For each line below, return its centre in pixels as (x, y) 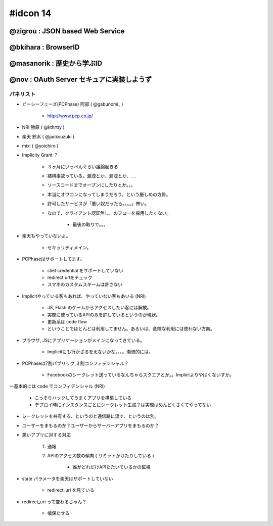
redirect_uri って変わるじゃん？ (54, 501)
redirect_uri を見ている (71, 490)
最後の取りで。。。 (90, 224)
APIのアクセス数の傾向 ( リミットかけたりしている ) (101, 456)
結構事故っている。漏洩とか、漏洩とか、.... (92, 176)
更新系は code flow (67, 321)
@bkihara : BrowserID (44, 47)
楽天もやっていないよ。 (46, 236)
